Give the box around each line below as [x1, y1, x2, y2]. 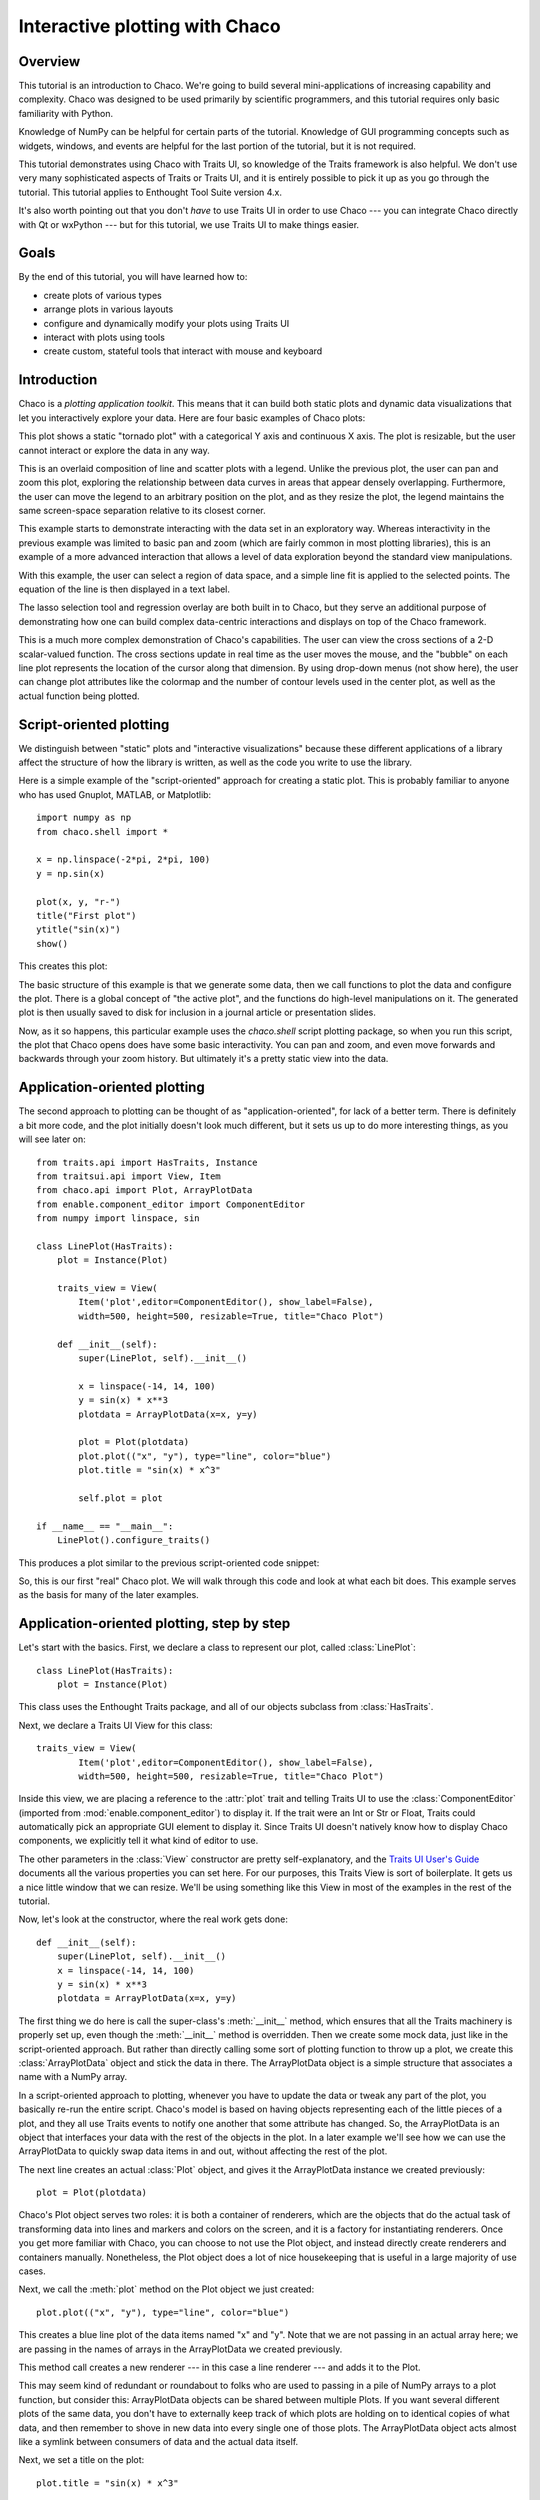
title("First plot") [36, 910, 137, 921]
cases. [18, 2265, 46, 2277]
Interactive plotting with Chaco [18, 15, 281, 37]
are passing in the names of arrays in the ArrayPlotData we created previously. [18, 2343, 343, 2355]
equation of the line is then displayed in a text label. [18, 583, 230, 595]
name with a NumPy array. [18, 2071, 128, 2083]
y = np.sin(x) [36, 868, 105, 879]
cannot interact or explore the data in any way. [18, 444, 210, 456]
